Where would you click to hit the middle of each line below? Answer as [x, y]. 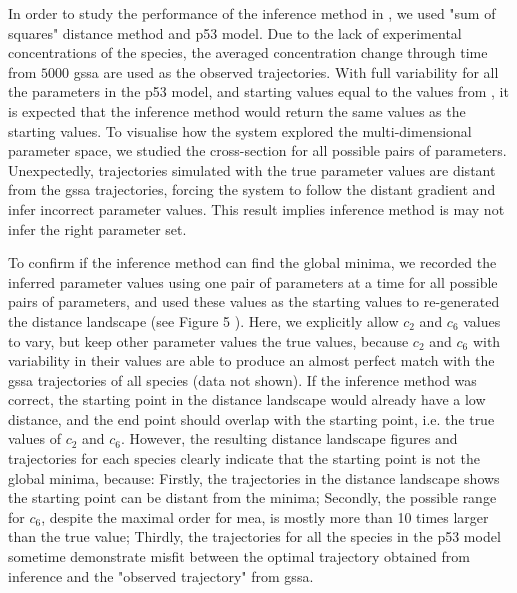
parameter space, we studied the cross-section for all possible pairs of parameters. [257, 150]
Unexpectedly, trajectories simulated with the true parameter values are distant [252, 169]
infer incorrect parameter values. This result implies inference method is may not [256, 208]
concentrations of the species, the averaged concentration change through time [248, 52]
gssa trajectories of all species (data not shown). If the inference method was [242, 379]
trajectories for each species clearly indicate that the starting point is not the [244, 458]
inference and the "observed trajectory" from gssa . [161, 575]
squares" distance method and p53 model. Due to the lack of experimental [235, 32]
